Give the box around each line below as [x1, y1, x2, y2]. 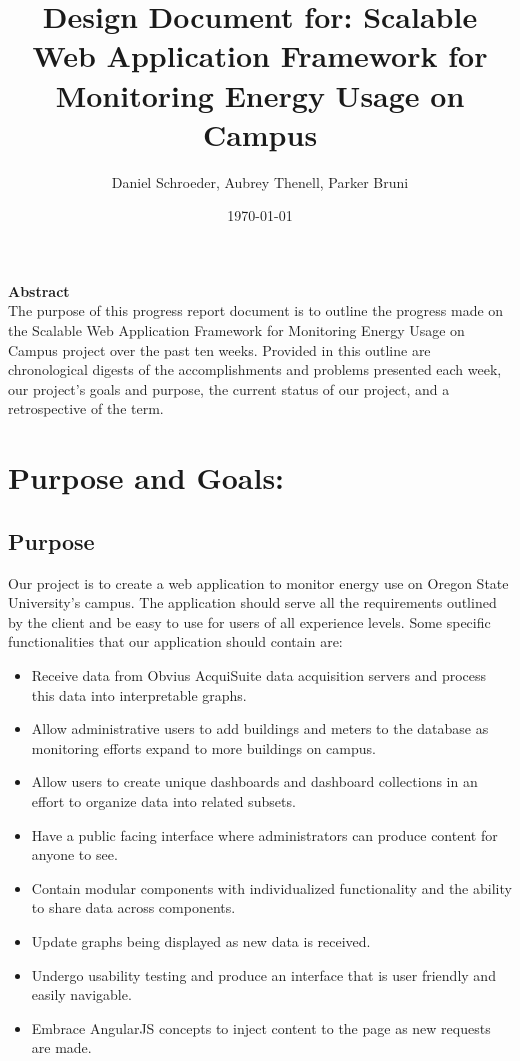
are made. [31, 1037, 92, 1058]
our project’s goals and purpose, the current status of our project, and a [8, 378, 450, 399]
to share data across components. [31, 897, 236, 918]
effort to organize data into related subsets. [31, 790, 296, 811]
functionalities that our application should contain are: [8, 631, 343, 652]
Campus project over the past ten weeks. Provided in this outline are [8, 339, 431, 360]
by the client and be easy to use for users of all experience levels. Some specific [8, 611, 491, 632]
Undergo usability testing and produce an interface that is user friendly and [31, 964, 496, 985]
